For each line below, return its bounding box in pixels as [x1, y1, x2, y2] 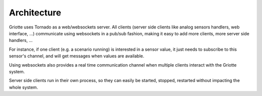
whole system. [9, 84, 38, 90]
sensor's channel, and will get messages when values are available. [9, 53, 145, 59]
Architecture [9, 7, 62, 18]
